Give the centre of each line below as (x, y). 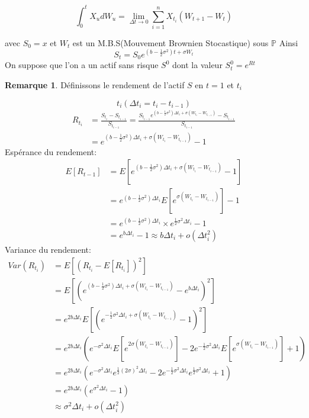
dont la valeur (197, 65)
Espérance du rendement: (51, 151)
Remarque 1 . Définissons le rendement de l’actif (95, 84)
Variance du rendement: (48, 249)
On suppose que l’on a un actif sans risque (82, 65)
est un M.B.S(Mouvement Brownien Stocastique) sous (170, 42)
